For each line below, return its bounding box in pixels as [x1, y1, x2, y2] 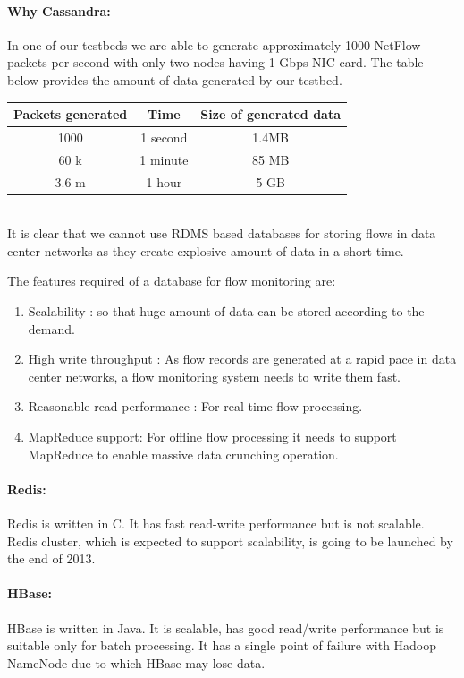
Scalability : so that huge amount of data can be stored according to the [28, 302, 425, 321]
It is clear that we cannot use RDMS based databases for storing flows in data [7, 224, 436, 243]
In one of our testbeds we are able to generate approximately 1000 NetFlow [7, 35, 421, 54]
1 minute [139, 150, 189, 168]
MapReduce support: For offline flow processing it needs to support [28, 427, 397, 446]
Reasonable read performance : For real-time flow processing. [28, 397, 363, 416]
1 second [140, 127, 188, 146]
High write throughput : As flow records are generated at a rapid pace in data [28, 349, 457, 368]
